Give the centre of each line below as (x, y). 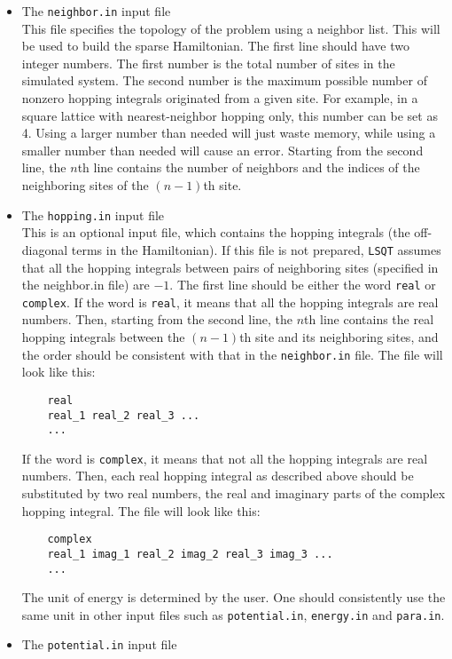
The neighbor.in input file (96, 11)
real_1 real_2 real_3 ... (124, 415)
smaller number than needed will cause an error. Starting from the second (222, 150)
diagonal (45, 249)
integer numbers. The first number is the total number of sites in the (208, 63)
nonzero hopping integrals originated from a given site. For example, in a (220, 98)
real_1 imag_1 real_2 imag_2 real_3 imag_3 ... (190, 554)
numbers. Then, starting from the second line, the (157, 319)
